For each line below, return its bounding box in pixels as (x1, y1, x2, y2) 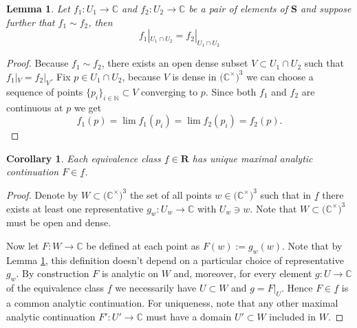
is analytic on (101, 266, 159, 281)
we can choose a (246, 69, 314, 83)
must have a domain (146, 309, 232, 323)
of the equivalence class (6, 281, 105, 295)
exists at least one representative (6, 201, 144, 215)
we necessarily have (115, 281, 197, 295)
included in (269, 309, 316, 323)
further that (6, 14, 55, 29)
